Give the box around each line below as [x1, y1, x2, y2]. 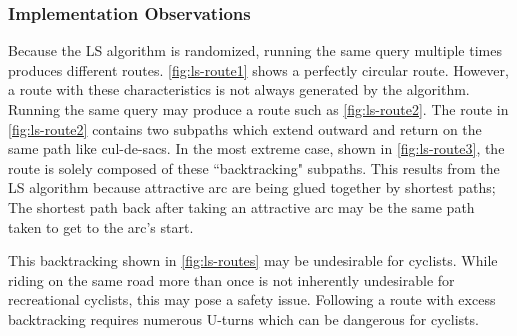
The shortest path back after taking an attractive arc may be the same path [8, 196, 475, 217]
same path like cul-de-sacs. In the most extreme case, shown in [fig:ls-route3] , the [8, 138, 505, 159]
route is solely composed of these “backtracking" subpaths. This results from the [8, 157, 500, 178]
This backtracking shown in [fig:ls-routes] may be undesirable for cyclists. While [8, 250, 498, 271]
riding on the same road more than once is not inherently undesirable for [8, 269, 455, 290]
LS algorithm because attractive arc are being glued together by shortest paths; [8, 177, 496, 198]
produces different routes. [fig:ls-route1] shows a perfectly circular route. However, [8, 59, 509, 80]
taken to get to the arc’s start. [8, 216, 194, 237]
